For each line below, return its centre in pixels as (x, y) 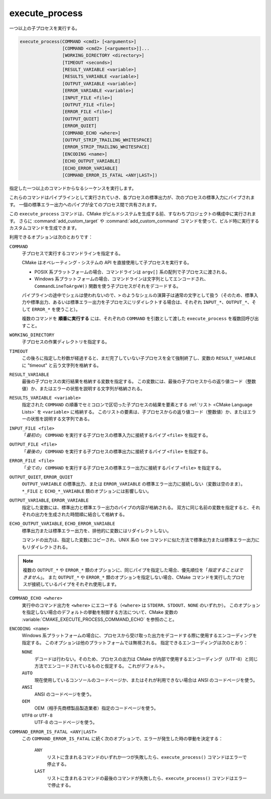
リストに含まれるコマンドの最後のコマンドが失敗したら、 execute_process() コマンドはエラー (147, 778)
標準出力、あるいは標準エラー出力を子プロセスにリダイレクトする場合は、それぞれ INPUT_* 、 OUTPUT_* (139, 302)
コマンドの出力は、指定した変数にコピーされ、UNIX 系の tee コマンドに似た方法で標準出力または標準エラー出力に (141, 540)
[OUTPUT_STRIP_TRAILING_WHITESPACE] (107, 140)
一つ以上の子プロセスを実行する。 (44, 28)
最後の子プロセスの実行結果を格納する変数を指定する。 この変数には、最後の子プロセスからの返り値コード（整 (137, 381)
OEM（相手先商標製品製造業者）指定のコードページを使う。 (96, 708)
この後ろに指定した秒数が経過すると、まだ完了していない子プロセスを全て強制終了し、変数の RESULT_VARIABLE (139, 358)
